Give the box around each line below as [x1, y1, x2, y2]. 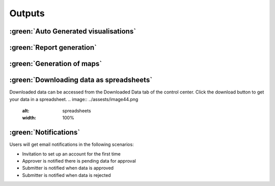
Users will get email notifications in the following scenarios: [9, 141, 134, 147]
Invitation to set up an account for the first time [22, 150, 121, 157]
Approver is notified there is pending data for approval [22, 158, 136, 164]
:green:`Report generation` [9, 43, 97, 52]
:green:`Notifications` [9, 128, 80, 137]
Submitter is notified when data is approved [22, 165, 114, 171]
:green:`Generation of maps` [9, 59, 102, 68]
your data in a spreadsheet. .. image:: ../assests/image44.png [9, 96, 139, 102]
